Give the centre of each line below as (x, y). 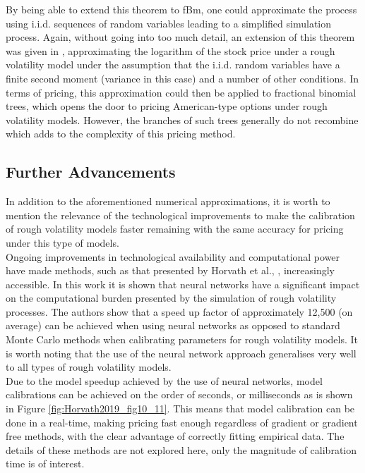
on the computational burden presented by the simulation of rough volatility (171, 298)
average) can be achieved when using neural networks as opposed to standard (173, 325)
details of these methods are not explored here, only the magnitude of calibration (181, 449)
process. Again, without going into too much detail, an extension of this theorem (180, 37)
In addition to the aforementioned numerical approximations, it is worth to (168, 201)
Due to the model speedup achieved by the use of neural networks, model (164, 380)
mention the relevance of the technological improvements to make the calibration (180, 215)
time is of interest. (45, 463)
